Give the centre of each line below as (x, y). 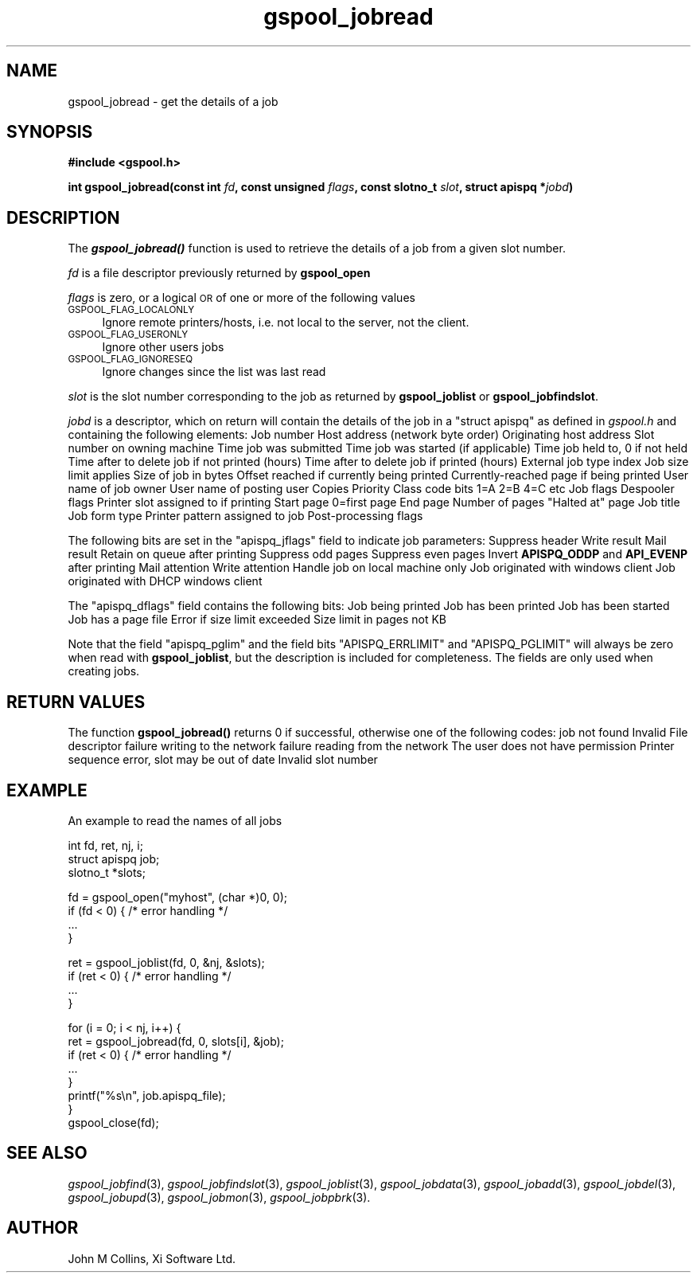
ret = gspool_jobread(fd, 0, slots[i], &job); (176, 1041)
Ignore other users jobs (163, 347)
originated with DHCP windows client (165, 581)
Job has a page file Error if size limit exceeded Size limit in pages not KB (257, 620)
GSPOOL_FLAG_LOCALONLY (131, 310)
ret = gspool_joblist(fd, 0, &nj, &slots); (166, 962)
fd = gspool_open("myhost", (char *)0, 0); (178, 897)
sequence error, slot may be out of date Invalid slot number (223, 760)
